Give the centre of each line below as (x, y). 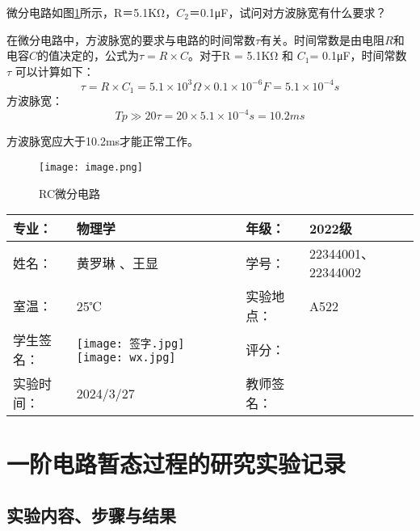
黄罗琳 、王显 (118, 263)
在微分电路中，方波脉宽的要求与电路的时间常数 (131, 39)
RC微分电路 (70, 193)
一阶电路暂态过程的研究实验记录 (176, 464)
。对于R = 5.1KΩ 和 (241, 55)
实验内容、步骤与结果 (91, 515)
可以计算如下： (55, 71)
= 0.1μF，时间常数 (358, 55)
